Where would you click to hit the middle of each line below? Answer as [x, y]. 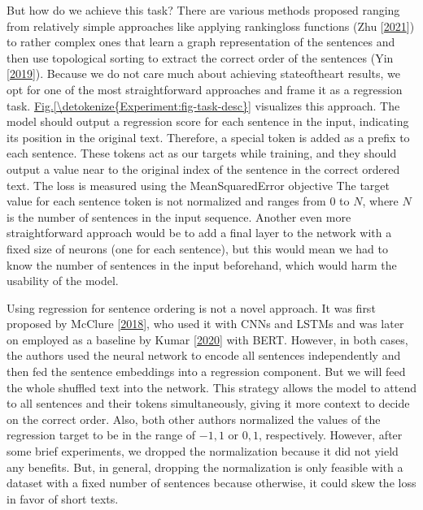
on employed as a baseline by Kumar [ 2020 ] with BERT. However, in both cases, [207, 339]
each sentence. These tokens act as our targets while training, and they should [202, 153]
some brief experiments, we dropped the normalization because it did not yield [203, 451]
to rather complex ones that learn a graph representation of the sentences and [201, 42]
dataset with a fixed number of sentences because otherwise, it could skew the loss [211, 483]
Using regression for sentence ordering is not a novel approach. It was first [191, 307]
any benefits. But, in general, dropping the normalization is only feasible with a [205, 467]
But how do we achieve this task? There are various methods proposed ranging [203, 10]
